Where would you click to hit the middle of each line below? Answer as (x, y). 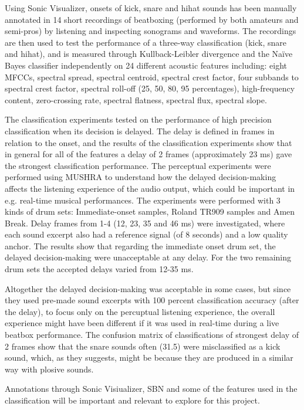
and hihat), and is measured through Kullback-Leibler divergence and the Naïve (149, 54)
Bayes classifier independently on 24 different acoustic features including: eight (146, 65)
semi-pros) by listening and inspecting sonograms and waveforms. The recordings (151, 31)
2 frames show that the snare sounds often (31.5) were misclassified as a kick (143, 346)
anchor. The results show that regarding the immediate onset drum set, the (140, 245)
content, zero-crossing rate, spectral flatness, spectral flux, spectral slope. (136, 99)
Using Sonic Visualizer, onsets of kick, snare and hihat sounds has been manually (151, 8)
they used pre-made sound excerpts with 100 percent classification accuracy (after (152, 300)
